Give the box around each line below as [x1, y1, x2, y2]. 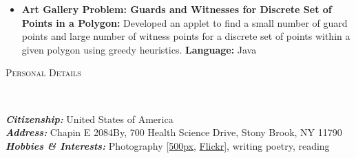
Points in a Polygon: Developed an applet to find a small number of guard [21, 15, 348, 30]
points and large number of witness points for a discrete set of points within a [21, 29, 350, 43]
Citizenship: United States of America [6, 111, 174, 126]
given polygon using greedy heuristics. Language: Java [21, 42, 257, 56]
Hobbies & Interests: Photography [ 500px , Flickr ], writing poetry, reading [6, 138, 330, 153]
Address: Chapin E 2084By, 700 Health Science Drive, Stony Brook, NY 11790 [6, 125, 342, 139]
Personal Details [6, 65, 81, 80]
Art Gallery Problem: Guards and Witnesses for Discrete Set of [21, 2, 332, 16]
